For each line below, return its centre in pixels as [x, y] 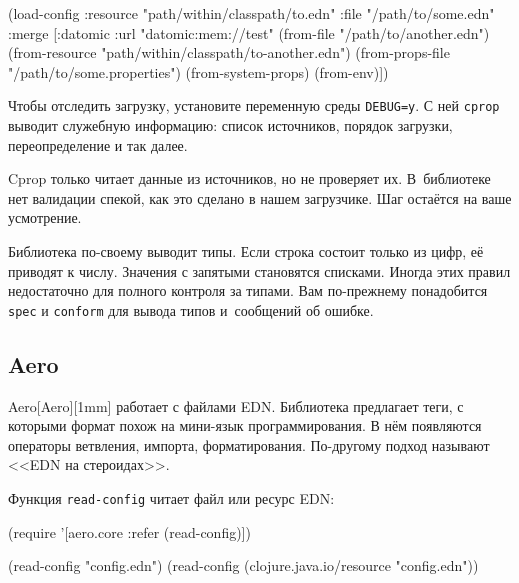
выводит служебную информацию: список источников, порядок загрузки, [230, 125]
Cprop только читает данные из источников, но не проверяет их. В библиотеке [249, 178]
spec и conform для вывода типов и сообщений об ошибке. [191, 309]
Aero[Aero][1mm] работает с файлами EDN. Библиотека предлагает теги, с [236, 405]
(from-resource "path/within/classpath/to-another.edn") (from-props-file [229, 52]
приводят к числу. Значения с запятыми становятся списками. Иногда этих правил [259, 270]
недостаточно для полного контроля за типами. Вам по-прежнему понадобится [248, 290]
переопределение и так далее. [98, 144]
